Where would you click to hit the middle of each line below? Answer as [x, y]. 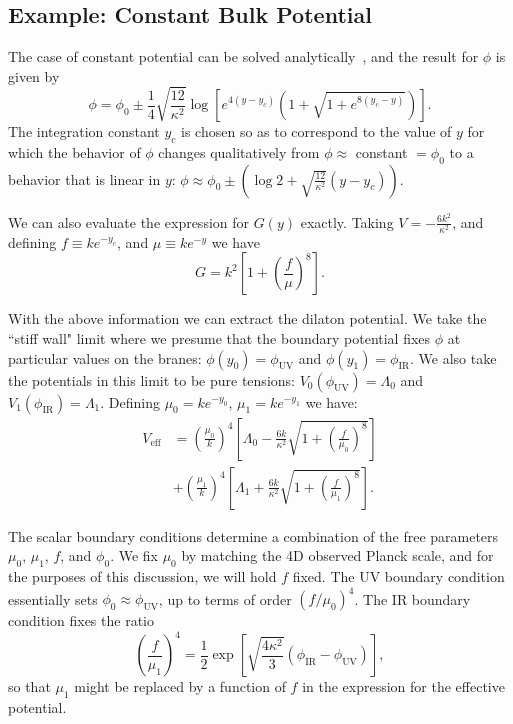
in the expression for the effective [403, 686]
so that [29, 686]
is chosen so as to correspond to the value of [316, 131]
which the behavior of [74, 151]
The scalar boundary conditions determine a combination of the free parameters [253, 535]
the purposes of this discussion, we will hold [142, 576]
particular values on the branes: [105, 357]
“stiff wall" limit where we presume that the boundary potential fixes [219, 338]
